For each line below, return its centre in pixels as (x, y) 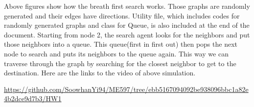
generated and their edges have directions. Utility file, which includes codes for (122, 15)
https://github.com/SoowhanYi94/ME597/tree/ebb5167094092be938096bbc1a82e (126, 89)
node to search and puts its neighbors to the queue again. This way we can (116, 53)
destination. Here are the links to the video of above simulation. (100, 73)
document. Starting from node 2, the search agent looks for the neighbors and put (127, 34)
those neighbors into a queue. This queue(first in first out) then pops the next (121, 44)
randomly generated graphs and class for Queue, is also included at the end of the (127, 25)
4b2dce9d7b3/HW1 (33, 98)
